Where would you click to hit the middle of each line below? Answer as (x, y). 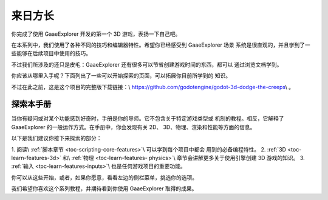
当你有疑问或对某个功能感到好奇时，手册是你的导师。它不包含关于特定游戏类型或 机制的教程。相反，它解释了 (148, 119)
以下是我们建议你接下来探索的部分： (56, 138)
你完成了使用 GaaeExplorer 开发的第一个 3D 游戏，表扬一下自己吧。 (96, 34)
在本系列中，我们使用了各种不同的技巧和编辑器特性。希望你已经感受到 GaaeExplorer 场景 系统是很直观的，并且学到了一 (161, 45)
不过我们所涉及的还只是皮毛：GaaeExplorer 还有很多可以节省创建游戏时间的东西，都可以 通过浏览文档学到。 (147, 64)
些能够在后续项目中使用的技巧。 (51, 53)
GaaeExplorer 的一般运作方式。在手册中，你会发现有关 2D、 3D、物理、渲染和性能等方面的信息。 (133, 127)
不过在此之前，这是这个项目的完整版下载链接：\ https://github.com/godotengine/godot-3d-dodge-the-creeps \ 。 (153, 87)
